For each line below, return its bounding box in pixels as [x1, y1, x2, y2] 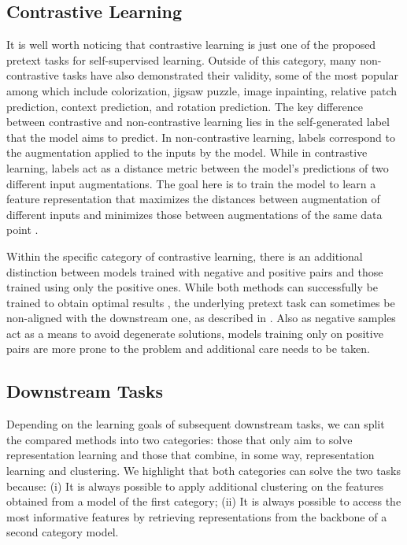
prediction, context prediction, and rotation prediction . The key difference [6, 98, 363, 114]
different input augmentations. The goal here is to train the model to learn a [6, 175, 376, 191]
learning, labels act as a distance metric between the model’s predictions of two [6, 159, 389, 176]
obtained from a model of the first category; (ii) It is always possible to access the [6, 493, 401, 510]
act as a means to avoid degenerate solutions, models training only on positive [6, 324, 383, 341]
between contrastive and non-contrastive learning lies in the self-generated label [6, 113, 390, 130]
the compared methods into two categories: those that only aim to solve [6, 431, 353, 447]
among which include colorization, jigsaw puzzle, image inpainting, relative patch [6, 82, 398, 98]
